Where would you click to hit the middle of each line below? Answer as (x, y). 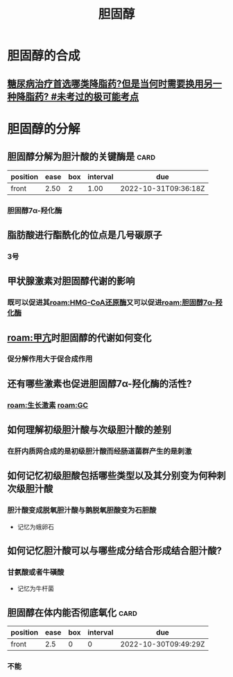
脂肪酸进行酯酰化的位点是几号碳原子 (85, 235)
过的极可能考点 (107, 97)
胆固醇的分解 (44, 129)
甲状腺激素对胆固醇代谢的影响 (71, 281)
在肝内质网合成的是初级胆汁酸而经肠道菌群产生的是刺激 (100, 452)
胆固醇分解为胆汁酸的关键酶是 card (81, 157)
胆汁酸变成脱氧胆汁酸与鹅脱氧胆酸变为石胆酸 (82, 511)
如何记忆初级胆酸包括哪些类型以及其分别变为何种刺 (116, 476)
